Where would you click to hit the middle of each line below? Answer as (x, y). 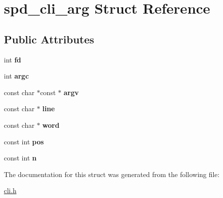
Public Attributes (49, 39)
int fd (13, 59)
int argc (17, 76)
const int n (20, 158)
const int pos (24, 141)
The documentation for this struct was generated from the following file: (112, 174)
